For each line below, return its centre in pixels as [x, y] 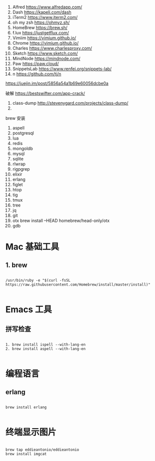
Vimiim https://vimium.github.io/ [44, 38]
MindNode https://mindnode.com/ [46, 58]
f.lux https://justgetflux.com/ [41, 33]
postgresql [23, 133]
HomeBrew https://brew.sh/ [40, 28]
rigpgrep [21, 169]
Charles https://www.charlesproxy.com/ [52, 48]
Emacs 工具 [29, 310]
